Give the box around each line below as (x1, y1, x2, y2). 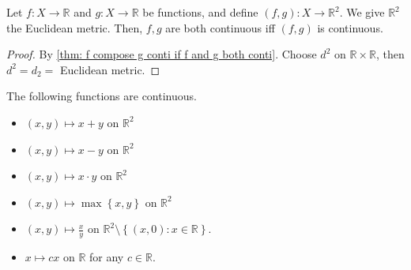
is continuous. (317, 19, 383, 36)
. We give (339, 4, 385, 20)
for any (89, 249, 124, 265)
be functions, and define (142, 4, 258, 20)
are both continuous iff (165, 19, 275, 36)
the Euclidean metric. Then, (6, 19, 143, 36)
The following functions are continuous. (6, 88, 197, 104)
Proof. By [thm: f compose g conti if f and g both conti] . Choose (6, 46, 317, 62)
